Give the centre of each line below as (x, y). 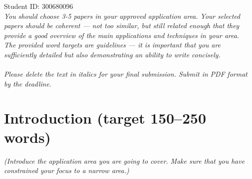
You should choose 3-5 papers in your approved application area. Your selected (122, 16)
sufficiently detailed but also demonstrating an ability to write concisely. (112, 54)
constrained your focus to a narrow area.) (67, 170)
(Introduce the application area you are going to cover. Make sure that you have (124, 160)
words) (27, 137)
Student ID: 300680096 (39, 6)
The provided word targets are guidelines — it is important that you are (112, 45)
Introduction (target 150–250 (105, 117)
